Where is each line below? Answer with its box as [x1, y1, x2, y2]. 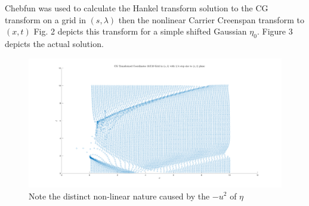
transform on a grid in [5, 13, 86, 26]
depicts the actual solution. [5, 37, 104, 49]
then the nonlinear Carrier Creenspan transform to [118, 13, 304, 26]
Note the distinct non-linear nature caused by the [29, 189, 210, 202]
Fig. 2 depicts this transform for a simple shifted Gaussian [33, 25, 247, 38]
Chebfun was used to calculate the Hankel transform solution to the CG [5, 2, 268, 14]
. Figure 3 [257, 25, 293, 38]
